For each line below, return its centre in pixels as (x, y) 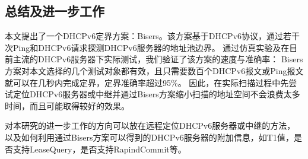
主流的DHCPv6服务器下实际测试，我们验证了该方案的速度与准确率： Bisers (158, 59)
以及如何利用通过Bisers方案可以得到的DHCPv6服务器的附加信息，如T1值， (149, 137)
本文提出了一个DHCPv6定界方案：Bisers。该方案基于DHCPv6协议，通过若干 (152, 36)
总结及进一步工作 (55, 11)
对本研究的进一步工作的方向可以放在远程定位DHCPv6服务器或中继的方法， (150, 125)
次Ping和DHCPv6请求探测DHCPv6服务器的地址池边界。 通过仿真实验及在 (147, 47)
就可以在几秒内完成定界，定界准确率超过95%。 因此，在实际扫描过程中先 (147, 82)
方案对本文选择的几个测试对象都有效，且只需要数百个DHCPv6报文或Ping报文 (154, 70)
